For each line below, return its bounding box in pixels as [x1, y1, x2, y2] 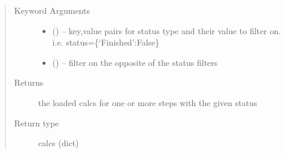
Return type [14, 116, 59, 129]
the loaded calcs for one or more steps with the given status [38, 96, 257, 108]
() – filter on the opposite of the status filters [52, 56, 218, 68]
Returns [14, 76, 44, 89]
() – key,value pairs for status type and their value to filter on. [52, 24, 281, 37]
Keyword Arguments [14, 4, 90, 16]
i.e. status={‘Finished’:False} [52, 36, 160, 49]
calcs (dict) [38, 137, 79, 149]
